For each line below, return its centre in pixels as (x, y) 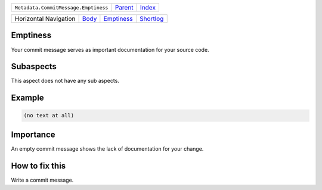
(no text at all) (49, 116)
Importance (33, 134)
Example (27, 98)
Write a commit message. (42, 180)
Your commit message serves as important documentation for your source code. (110, 49)
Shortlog (151, 19)
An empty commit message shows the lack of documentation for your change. (107, 148)
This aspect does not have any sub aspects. (65, 81)
